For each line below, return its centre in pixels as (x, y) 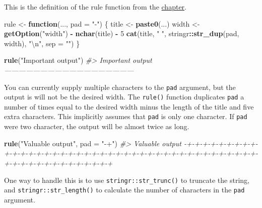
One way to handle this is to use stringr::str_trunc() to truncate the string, (127, 180)
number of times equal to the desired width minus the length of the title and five (129, 106)
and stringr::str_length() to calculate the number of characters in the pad (124, 190)
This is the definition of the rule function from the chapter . (95, 7)
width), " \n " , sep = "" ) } (42, 43)
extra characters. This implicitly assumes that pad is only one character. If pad (126, 116)
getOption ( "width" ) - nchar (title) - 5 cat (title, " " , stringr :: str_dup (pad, (122, 33)
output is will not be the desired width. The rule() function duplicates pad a (124, 97)
